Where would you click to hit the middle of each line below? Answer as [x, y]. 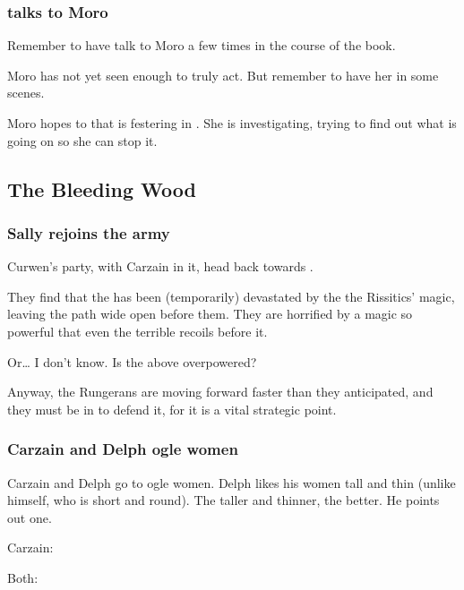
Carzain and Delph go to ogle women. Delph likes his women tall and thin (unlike [232, 482]
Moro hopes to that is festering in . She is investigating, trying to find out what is [232, 123]
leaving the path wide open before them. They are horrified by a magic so [210, 314]
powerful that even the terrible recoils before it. [137, 331]
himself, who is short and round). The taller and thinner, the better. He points [223, 500]
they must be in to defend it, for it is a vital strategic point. [172, 409]
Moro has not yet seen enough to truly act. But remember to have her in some [223, 75]
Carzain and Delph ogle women [123, 449]
